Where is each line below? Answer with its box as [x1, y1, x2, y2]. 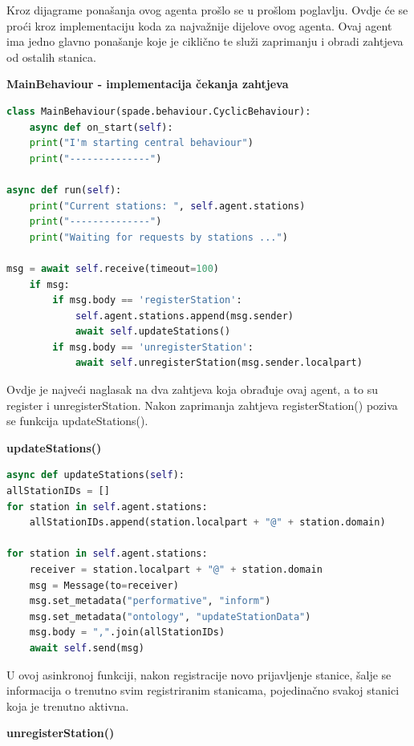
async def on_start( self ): [29, 121, 173, 133]
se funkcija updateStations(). [6, 412, 148, 429]
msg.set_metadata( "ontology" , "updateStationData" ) [29, 610, 311, 622]
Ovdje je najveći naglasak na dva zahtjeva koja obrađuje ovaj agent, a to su [6, 381, 378, 398]
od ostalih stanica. [6, 48, 96, 65]
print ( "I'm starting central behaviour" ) [29, 137, 254, 149]
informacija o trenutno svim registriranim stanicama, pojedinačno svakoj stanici [6, 682, 400, 699]
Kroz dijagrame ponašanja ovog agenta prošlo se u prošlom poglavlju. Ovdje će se [6, 2, 408, 18]
